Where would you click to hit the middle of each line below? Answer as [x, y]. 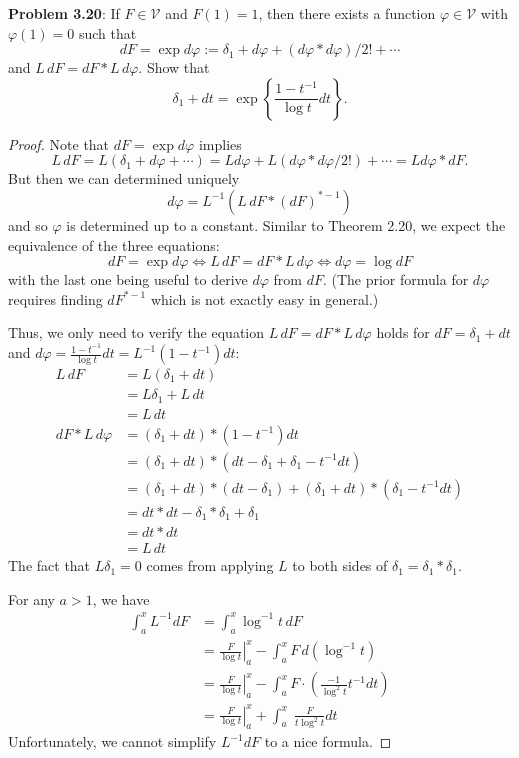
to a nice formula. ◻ [328, 741]
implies [220, 143]
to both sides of [340, 565]
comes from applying [210, 565]
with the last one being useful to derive [128, 279]
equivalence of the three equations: [114, 244]
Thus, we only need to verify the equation [136, 332]
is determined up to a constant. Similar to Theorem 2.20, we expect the [286, 224]
